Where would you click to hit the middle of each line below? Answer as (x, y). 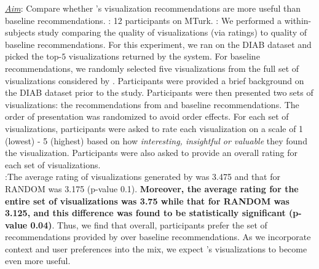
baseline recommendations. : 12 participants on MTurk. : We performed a (144, 20)
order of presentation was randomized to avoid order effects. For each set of (147, 116)
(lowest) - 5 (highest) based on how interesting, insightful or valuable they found (156, 140)
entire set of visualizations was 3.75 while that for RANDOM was (147, 201)
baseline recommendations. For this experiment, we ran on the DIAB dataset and (158, 44)
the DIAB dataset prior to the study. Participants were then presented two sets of (159, 92)
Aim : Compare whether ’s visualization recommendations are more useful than (153, 8)
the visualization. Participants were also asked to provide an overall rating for (151, 153)
